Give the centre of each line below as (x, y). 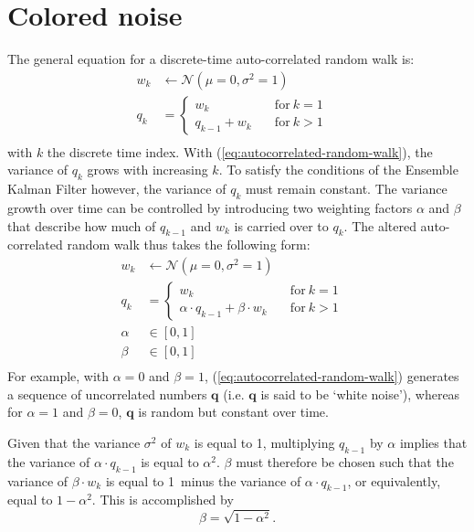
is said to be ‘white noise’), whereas (360, 394)
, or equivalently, (394, 480)
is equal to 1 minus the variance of (203, 480)
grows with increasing (147, 170)
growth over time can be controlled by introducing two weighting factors (210, 207)
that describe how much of (82, 225)
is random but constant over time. (233, 412)
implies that (433, 442)
